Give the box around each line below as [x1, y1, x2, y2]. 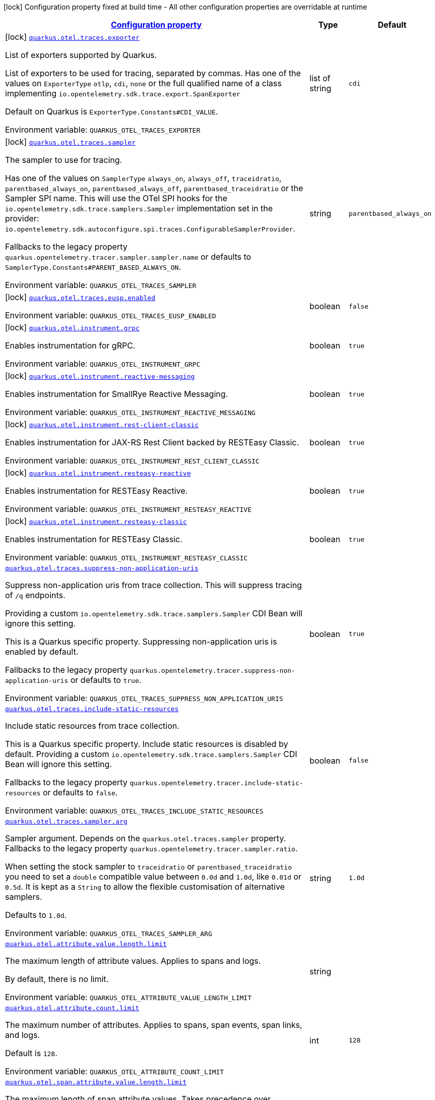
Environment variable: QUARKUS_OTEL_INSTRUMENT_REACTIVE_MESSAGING [5, 407, 256, 417]
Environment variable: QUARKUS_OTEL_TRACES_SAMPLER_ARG [5, 928, 212, 938]
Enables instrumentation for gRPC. [5, 340, 136, 351]
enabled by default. [5, 647, 79, 657]
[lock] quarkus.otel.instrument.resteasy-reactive [5, 468, 191, 478]
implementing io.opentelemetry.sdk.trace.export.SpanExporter [5, 88, 240, 98]
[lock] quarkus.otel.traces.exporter [5, 32, 140, 42]
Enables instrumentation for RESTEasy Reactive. [5, 486, 188, 496]
